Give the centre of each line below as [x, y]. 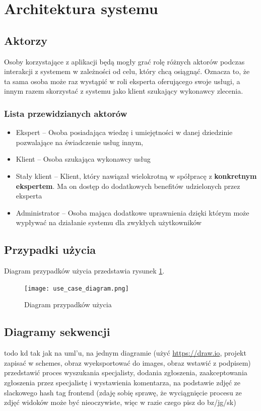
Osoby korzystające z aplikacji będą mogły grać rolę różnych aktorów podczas [124, 61]
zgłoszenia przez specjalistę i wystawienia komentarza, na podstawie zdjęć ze [122, 382]
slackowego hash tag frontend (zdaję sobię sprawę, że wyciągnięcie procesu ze [123, 392]
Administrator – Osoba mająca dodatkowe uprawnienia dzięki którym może [133, 212]
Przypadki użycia [50, 250]
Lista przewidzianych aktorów [66, 113]
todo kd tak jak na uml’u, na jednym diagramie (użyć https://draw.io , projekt [125, 353]
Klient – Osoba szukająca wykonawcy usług [83, 159]
